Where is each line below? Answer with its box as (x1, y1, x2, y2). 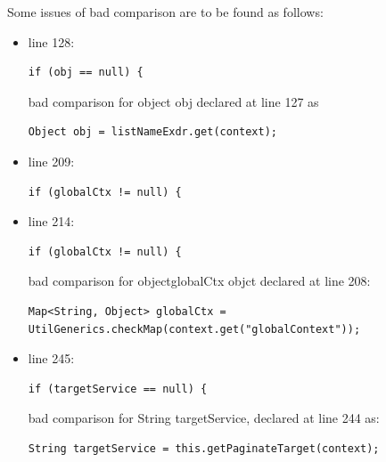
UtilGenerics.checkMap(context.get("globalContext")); (28, 322, 361, 336)
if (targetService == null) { (28, 382, 208, 395)
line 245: (28, 349, 75, 368)
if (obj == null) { (28, 66, 144, 79)
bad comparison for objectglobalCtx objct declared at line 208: (28, 272, 371, 290)
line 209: (28, 151, 75, 170)
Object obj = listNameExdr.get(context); (28, 126, 277, 139)
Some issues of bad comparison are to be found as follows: (7, 3, 324, 20)
